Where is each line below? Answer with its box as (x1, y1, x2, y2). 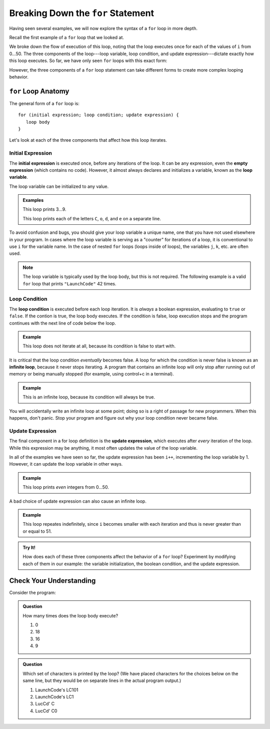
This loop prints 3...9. (22, 206, 66, 212)
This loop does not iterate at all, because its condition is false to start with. (22, 343, 176, 349)
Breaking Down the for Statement (9, 8, 154, 19)
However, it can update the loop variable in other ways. (9, 461, 123, 467)
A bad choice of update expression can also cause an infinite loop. (9, 498, 147, 504)
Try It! (22, 545, 36, 551)
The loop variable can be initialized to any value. (9, 183, 109, 189)
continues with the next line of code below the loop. (9, 320, 116, 326)
